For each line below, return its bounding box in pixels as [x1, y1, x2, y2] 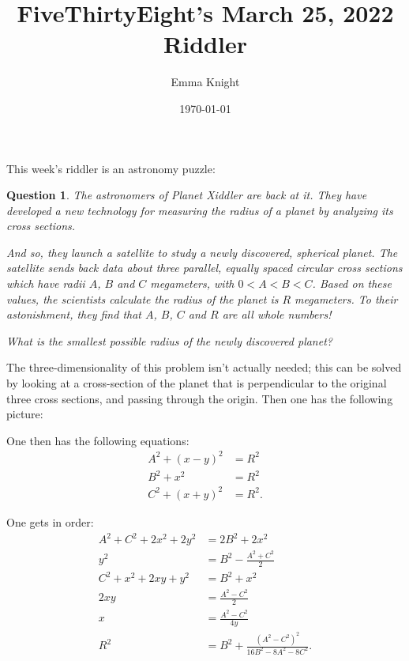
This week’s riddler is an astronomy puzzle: [6, 160, 216, 176]
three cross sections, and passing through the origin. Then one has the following [6, 390, 393, 406]
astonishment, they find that [6, 306, 142, 323]
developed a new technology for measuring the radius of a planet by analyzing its [6, 202, 393, 218]
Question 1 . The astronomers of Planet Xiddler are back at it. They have [6, 187, 367, 203]
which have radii [6, 275, 85, 292]
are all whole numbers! [222, 306, 332, 323]
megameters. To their [295, 290, 398, 307]
